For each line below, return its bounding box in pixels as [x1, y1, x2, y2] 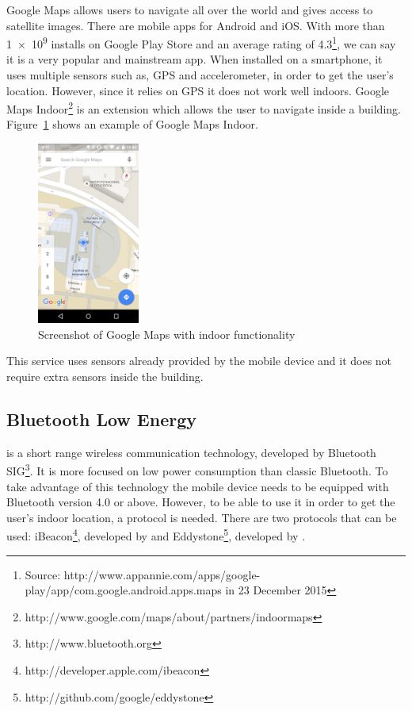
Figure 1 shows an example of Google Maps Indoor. [6, 116, 258, 133]
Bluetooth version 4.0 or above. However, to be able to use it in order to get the [6, 494, 395, 510]
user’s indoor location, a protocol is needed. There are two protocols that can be [6, 509, 397, 525]
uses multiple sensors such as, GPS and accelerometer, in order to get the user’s [6, 67, 394, 83]
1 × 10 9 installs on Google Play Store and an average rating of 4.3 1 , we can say [6, 33, 396, 52]
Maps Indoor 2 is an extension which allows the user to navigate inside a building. [6, 98, 401, 117]
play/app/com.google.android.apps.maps [25, 582, 222, 598]
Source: [25, 566, 61, 582]
